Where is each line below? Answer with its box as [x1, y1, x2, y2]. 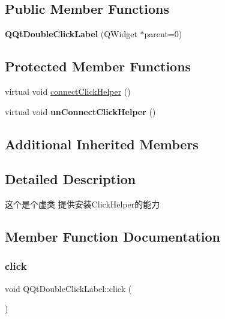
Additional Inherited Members [5, 134, 199, 153]
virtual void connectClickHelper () [5, 85, 131, 97]
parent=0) [144, 28, 182, 40]
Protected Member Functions [5, 57, 191, 76]
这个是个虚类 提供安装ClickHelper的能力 [5, 198, 160, 210]
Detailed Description [5, 170, 136, 188]
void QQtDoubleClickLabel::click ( [5, 282, 132, 294]
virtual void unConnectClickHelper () [5, 105, 156, 118]
